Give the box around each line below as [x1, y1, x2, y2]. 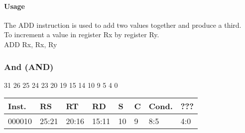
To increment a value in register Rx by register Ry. [4, 29, 159, 40]
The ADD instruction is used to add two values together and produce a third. [4, 19, 242, 30]
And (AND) [4, 60, 54, 72]
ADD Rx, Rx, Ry [4, 39, 57, 49]
